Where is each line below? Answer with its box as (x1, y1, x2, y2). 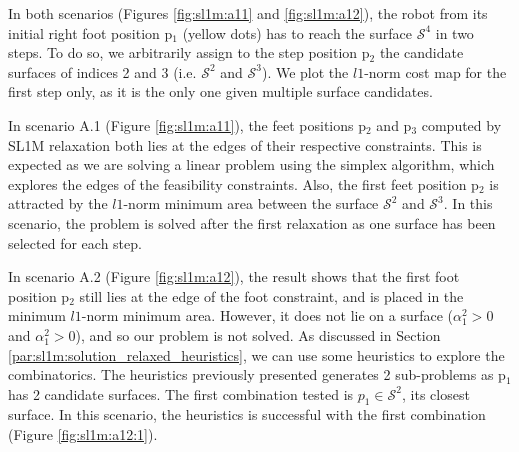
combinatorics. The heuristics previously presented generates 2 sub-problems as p (8, 364, 506, 385)
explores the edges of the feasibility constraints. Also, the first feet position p (8, 173, 479, 194)
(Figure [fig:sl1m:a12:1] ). (8, 424, 158, 445)
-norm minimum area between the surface (123, 193, 379, 214)
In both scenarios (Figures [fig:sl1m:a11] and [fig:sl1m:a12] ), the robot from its (8, 3, 488, 23)
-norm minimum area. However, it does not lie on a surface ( (81, 305, 454, 326)
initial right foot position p (8, 22, 173, 43)
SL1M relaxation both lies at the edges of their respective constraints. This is (8, 134, 482, 155)
